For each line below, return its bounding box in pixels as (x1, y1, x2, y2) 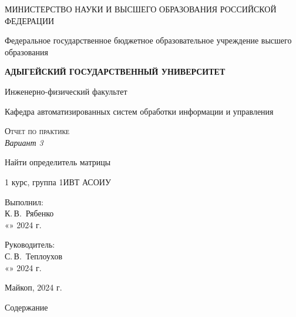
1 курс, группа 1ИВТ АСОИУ (5, 175, 111, 188)
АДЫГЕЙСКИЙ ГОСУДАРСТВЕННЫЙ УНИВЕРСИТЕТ (5, 65, 226, 78)
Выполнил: (5, 195, 43, 208)
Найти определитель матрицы (5, 156, 111, 168)
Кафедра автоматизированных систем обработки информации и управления (5, 105, 274, 117)
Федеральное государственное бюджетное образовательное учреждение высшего (5, 34, 292, 46)
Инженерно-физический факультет (5, 85, 127, 97)
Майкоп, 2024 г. (5, 281, 62, 293)
